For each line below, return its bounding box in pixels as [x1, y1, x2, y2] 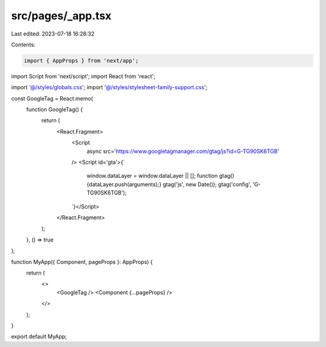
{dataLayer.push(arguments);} [86, 181, 162, 188]
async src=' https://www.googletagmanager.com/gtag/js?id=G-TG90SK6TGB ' [86, 148, 280, 155]
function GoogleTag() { [26, 106, 83, 113]
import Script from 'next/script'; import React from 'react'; [11, 72, 156, 80]
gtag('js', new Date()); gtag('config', [162, 181, 252, 188]
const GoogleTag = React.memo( [11, 95, 94, 102]
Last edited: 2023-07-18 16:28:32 [11, 30, 95, 37]
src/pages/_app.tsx [11, 9, 112, 22]
